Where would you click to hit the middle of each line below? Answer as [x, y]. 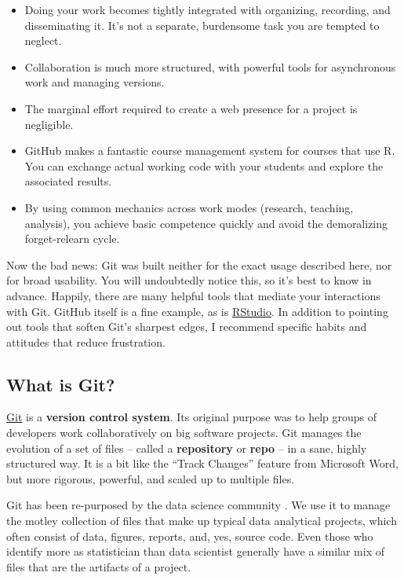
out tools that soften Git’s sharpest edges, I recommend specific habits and [187, 327]
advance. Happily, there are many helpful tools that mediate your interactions [193, 295]
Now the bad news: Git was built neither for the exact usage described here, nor [199, 264]
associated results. [68, 181]
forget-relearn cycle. [72, 239]
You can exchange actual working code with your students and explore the [204, 165]
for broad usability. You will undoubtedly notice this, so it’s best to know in [189, 280]
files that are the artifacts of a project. [99, 566]
